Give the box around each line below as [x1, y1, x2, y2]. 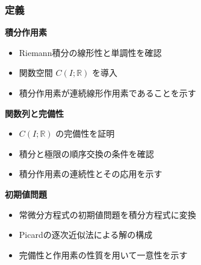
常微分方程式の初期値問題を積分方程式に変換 [19, 208, 196, 220]
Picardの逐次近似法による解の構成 [19, 228, 153, 241]
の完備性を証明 [55, 127, 115, 140]
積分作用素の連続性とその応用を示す [19, 167, 162, 180]
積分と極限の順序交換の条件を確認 [19, 147, 154, 160]
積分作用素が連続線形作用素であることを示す [19, 87, 196, 99]
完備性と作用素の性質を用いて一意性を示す [19, 248, 188, 261]
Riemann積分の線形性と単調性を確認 [19, 46, 162, 58]
